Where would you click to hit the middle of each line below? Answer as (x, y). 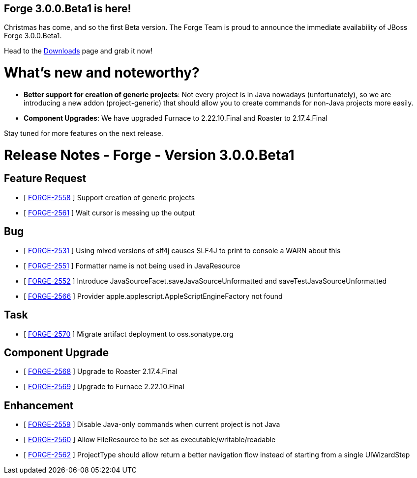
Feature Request (45, 179)
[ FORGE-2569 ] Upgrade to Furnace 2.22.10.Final (104, 387)
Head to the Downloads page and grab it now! (78, 51)
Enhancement (39, 405)
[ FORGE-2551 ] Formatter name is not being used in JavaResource (132, 266)
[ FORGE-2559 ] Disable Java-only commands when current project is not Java (152, 425)
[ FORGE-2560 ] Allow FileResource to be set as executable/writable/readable (150, 440)
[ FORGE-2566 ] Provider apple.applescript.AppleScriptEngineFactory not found (153, 296)
